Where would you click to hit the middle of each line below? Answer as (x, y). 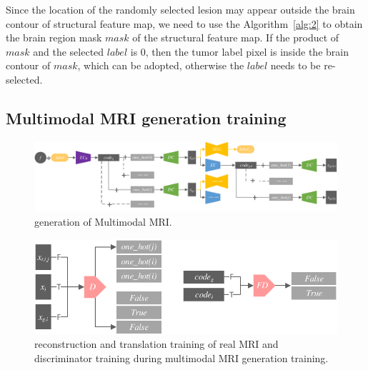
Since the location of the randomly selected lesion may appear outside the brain (180, 9)
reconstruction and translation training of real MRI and (156, 344)
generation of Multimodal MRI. (103, 221)
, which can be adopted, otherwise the (161, 65)
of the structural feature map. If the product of (236, 37)
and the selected (69, 51)
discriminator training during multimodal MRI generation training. (181, 358)
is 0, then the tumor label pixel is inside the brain (239, 51)
